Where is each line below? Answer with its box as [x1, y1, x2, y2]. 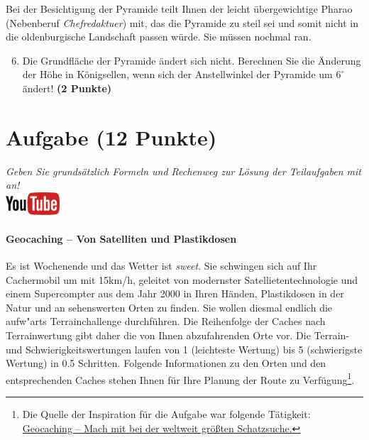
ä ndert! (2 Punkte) [22, 80, 112, 95]
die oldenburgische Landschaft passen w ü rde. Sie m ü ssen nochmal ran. [6, 29, 312, 44]
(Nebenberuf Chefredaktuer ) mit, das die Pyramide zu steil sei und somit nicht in [6, 15, 358, 30]
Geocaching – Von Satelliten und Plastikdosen [6, 231, 237, 246]
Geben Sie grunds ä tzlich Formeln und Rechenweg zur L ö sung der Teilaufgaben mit [6, 163, 361, 178]
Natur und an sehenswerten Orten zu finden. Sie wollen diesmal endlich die [6, 299, 333, 314]
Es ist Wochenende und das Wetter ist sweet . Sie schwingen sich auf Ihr [6, 258, 317, 273]
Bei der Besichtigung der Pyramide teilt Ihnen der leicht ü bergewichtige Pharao [6, 1, 353, 16]
